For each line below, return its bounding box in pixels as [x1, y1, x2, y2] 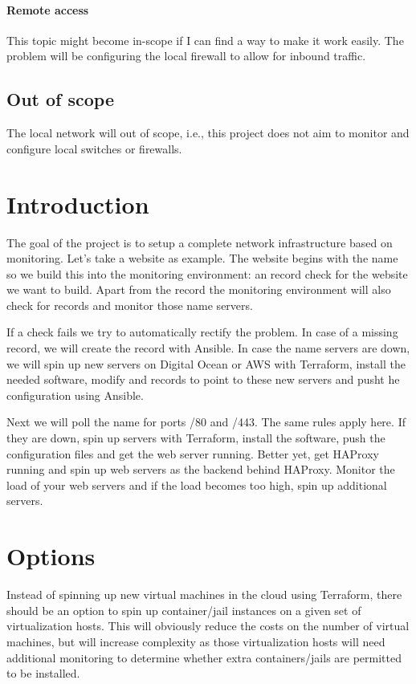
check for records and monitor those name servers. [6, 296, 253, 313]
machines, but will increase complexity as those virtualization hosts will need [6, 633, 385, 649]
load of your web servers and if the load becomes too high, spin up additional [6, 476, 387, 493]
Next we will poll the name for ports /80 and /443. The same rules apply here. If [6, 413, 406, 430]
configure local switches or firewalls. [6, 140, 182, 157]
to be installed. [6, 665, 80, 682]
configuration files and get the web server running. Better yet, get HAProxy [6, 445, 379, 462]
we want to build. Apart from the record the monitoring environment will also [6, 281, 391, 298]
